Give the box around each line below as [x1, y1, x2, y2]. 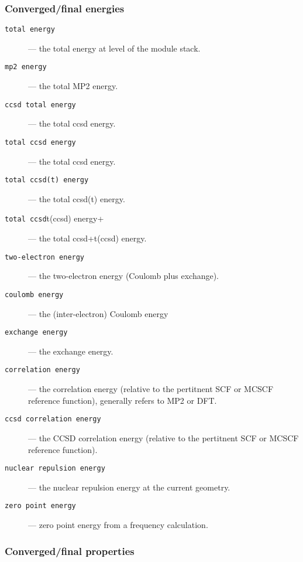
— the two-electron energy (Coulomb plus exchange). [28, 270, 219, 282]
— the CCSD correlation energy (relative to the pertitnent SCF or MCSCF [28, 431, 299, 444]
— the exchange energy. [28, 345, 113, 357]
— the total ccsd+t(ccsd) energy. [28, 232, 147, 244]
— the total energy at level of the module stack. [28, 42, 201, 54]
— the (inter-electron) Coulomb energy [28, 307, 168, 319]
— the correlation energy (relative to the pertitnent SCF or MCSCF [28, 383, 274, 395]
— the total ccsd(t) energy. [28, 192, 125, 205]
